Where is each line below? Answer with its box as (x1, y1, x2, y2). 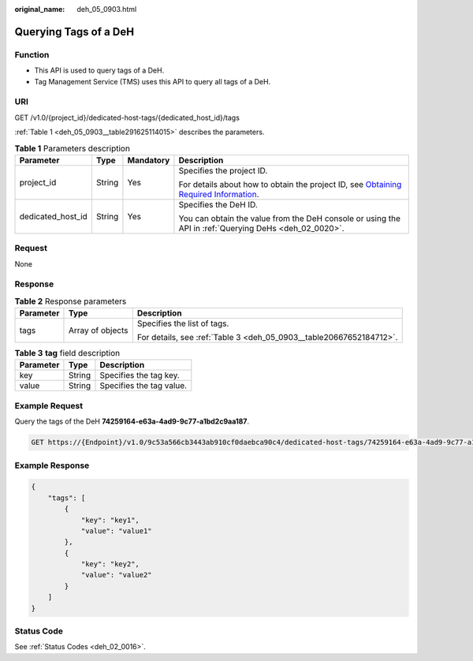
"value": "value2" (80, 570, 153, 580)
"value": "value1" (80, 526, 153, 536)
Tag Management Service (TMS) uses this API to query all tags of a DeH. (34, 77, 271, 86)
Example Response (14, 460, 90, 471)
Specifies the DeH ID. (178, 199, 258, 210)
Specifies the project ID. (178, 165, 268, 176)
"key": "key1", (80, 515, 140, 525)
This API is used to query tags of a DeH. (34, 65, 165, 75)
